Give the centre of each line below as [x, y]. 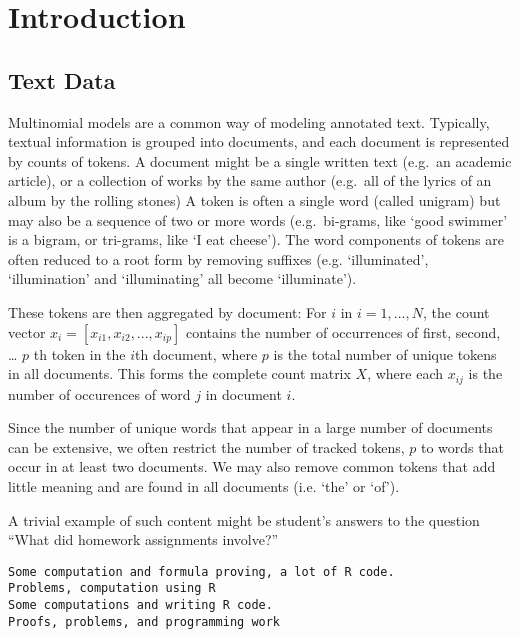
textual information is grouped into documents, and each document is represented [259, 141]
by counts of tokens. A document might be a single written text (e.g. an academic [260, 160]
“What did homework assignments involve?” [143, 539]
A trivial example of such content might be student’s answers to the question [244, 519]
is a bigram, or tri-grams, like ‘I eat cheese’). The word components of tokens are [256, 239]
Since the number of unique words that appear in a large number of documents [250, 427]
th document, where [196, 353]
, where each [405, 373]
